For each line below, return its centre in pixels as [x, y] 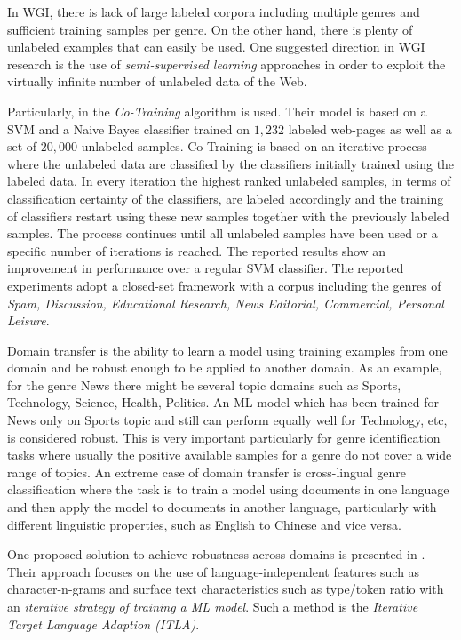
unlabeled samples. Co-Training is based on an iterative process [254, 146]
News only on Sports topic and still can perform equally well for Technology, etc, [227, 420]
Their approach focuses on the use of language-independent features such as [214, 571]
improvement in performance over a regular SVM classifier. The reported [206, 268]
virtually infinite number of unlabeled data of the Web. [157, 81]
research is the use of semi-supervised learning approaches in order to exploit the [227, 64]
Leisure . [28, 320]
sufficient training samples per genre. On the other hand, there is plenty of [210, 29]
